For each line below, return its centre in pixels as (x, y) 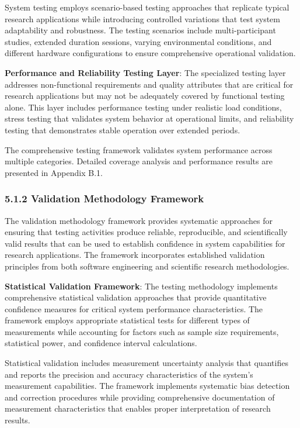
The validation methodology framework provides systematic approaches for (139, 220)
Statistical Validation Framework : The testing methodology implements (141, 286)
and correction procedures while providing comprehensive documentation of (140, 397)
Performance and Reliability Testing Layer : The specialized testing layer (145, 72)
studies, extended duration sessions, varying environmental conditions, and (138, 41)
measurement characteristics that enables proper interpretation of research (138, 408)
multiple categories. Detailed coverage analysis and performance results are (139, 161)
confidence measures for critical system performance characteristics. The (134, 308)
